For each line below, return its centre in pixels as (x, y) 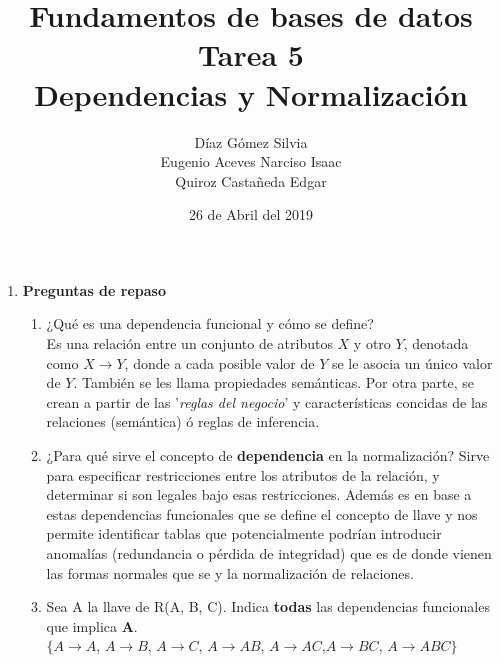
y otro (372, 343)
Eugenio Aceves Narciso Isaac (251, 161)
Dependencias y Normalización (251, 93)
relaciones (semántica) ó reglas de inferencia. (183, 421)
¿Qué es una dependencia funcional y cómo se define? (210, 323)
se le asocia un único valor (412, 362)
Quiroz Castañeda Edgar (251, 180)
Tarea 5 (251, 54)
